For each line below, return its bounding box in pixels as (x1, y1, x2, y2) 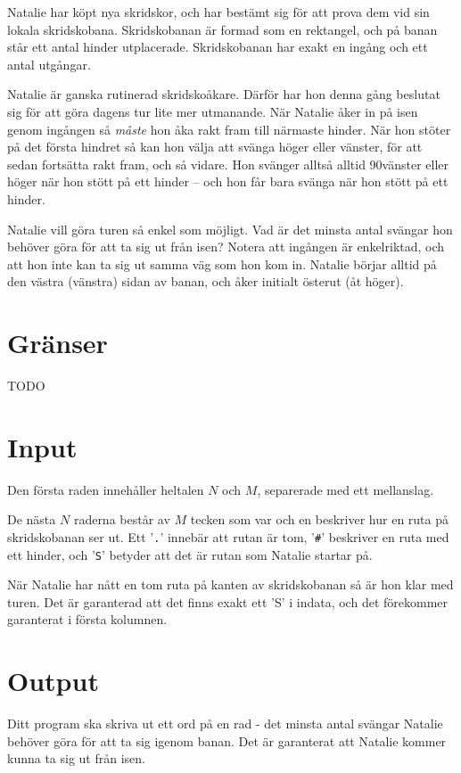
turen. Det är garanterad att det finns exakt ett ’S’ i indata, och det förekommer (7, 592, 449, 611)
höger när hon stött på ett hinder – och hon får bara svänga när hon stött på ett (7, 172, 449, 191)
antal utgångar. (7, 54, 91, 73)
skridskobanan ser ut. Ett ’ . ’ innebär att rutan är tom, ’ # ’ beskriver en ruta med (7, 527, 449, 546)
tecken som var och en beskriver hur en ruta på (190, 510, 449, 529)
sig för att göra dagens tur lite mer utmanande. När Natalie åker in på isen (7, 102, 418, 120)
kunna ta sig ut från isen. (7, 749, 145, 768)
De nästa (7, 510, 56, 529)
